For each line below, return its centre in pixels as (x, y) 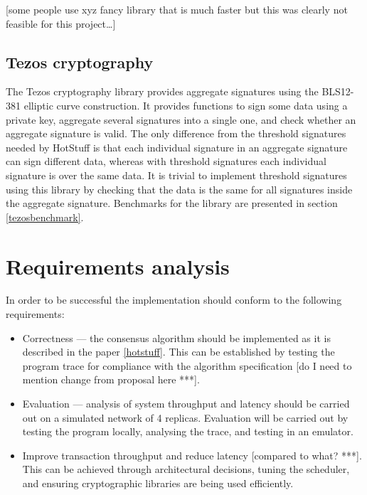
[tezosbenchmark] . (45, 217)
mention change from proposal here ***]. (111, 379)
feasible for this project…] (61, 23)
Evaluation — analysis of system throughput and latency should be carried (186, 404)
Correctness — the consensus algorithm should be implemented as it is (176, 337)
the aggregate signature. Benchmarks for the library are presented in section (172, 203)
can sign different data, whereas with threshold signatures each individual (166, 161)
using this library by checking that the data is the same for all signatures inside (179, 189)
